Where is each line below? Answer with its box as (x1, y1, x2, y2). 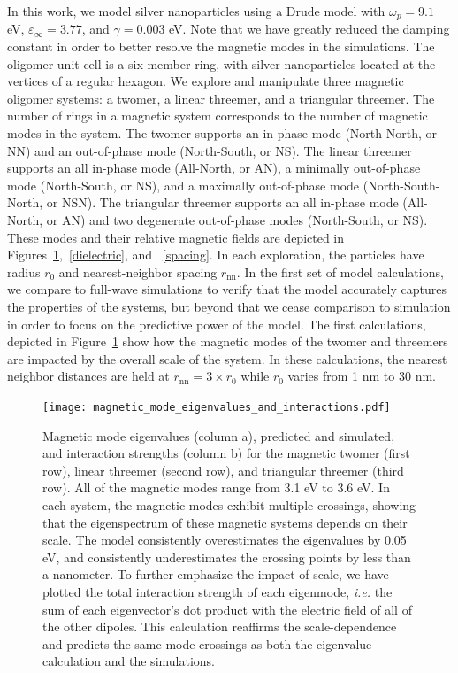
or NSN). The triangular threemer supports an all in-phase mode (46, 193, 399, 212)
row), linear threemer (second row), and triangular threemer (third (42, 460, 404, 479)
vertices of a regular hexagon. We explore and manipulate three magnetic (7, 72, 404, 90)
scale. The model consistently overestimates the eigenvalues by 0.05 (42, 530, 407, 549)
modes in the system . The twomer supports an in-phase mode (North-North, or (7, 124, 437, 143)
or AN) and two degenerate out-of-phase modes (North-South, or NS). (46, 210, 428, 228)
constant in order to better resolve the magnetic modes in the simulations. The (7, 37, 435, 56)
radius (7, 262, 41, 281)
